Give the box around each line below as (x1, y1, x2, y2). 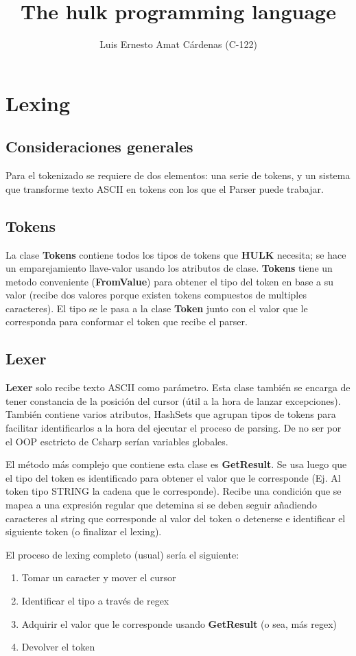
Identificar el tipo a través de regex (21, 593, 169, 607)
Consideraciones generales (5, 136, 193, 157)
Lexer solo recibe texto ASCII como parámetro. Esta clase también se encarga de (5, 380, 351, 395)
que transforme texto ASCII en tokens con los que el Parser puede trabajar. (5, 181, 324, 196)
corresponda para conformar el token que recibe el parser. (5, 314, 248, 329)
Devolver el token (21, 640, 95, 654)
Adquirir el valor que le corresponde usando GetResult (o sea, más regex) (21, 616, 337, 631)
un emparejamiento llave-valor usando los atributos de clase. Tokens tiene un (5, 261, 333, 275)
